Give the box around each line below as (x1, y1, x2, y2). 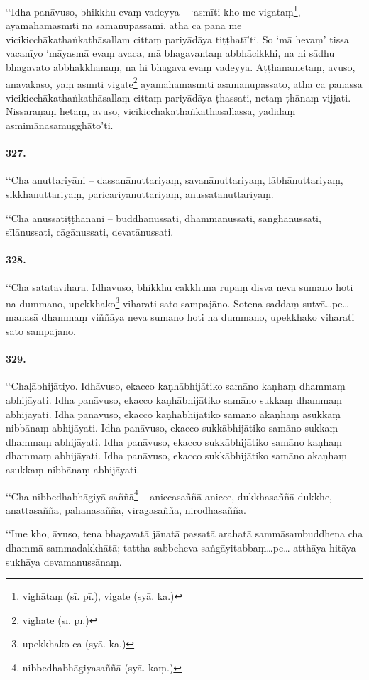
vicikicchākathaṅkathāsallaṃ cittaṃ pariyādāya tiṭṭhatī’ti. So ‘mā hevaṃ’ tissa (6, 31, 349, 46)
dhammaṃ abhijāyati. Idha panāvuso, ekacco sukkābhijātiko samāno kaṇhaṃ (6, 434, 342, 449)
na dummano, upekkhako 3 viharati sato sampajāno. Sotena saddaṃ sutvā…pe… (6, 294, 349, 310)
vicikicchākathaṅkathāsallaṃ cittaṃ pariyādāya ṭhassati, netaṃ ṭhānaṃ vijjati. (6, 89, 351, 104)
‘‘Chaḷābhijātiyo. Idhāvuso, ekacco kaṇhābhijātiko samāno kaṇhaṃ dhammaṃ (6, 378, 346, 393)
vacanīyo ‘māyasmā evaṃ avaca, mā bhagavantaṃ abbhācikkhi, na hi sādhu (6, 45, 335, 60)
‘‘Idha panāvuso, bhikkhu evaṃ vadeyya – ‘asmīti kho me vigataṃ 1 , (6, 2, 301, 18)
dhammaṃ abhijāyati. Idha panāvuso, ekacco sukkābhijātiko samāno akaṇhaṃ (6, 448, 347, 463)
